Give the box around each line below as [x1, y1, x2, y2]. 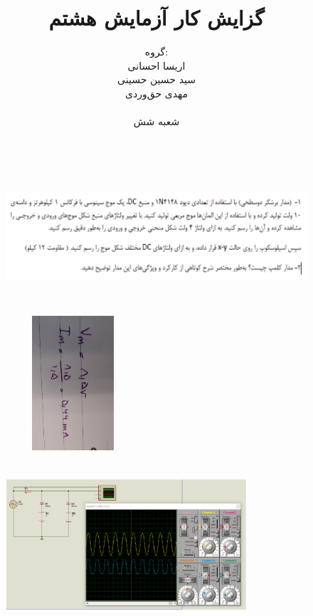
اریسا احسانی [127, 58, 186, 73]
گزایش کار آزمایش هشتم [48, 3, 265, 32]
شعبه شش [133, 114, 180, 129]
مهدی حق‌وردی [125, 85, 188, 100]
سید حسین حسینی [117, 72, 196, 87]
